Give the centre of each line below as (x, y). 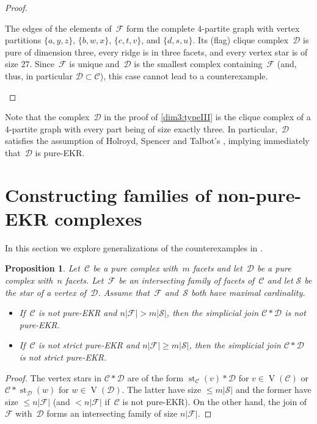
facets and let (217, 268)
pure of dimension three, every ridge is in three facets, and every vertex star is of (156, 52)
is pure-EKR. (60, 152)
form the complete (161, 28)
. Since (42, 64)
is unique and (94, 64)
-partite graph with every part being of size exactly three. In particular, (144, 128)
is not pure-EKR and (78, 313)
